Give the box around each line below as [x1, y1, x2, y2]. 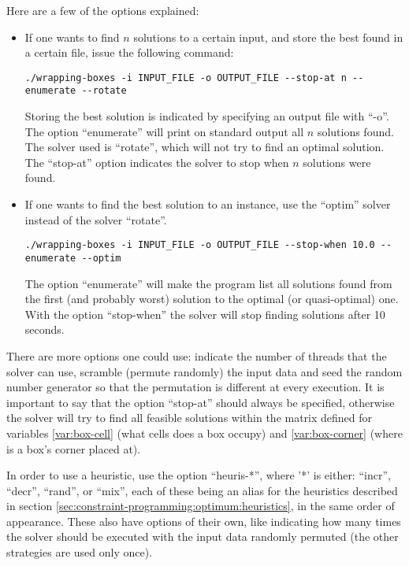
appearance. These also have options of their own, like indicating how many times [6, 512, 401, 529]
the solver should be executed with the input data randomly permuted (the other [6, 528, 399, 545]
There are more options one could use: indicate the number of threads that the [6, 347, 387, 364]
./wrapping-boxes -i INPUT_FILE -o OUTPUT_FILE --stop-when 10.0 [24, 239, 375, 251]
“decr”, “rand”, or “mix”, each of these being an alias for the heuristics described [6, 482, 398, 498]
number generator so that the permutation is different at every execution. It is [6, 379, 385, 395]
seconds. [24, 321, 65, 338]
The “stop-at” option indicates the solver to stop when [24, 154, 289, 170]
